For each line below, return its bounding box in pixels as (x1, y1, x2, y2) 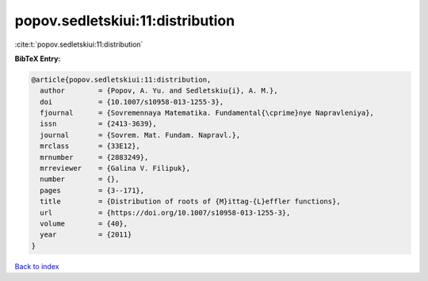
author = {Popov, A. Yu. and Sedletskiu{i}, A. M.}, (40, 86, 278, 95)
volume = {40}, (40, 219, 128, 228)
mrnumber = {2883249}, (40, 153, 149, 161)
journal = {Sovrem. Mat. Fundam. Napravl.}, (40, 131, 241, 139)
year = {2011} (40, 230, 132, 239)
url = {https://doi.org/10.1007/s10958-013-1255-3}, (40, 208, 291, 217)
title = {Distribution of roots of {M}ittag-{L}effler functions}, (40, 197, 341, 206)
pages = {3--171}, (40, 186, 145, 195)
